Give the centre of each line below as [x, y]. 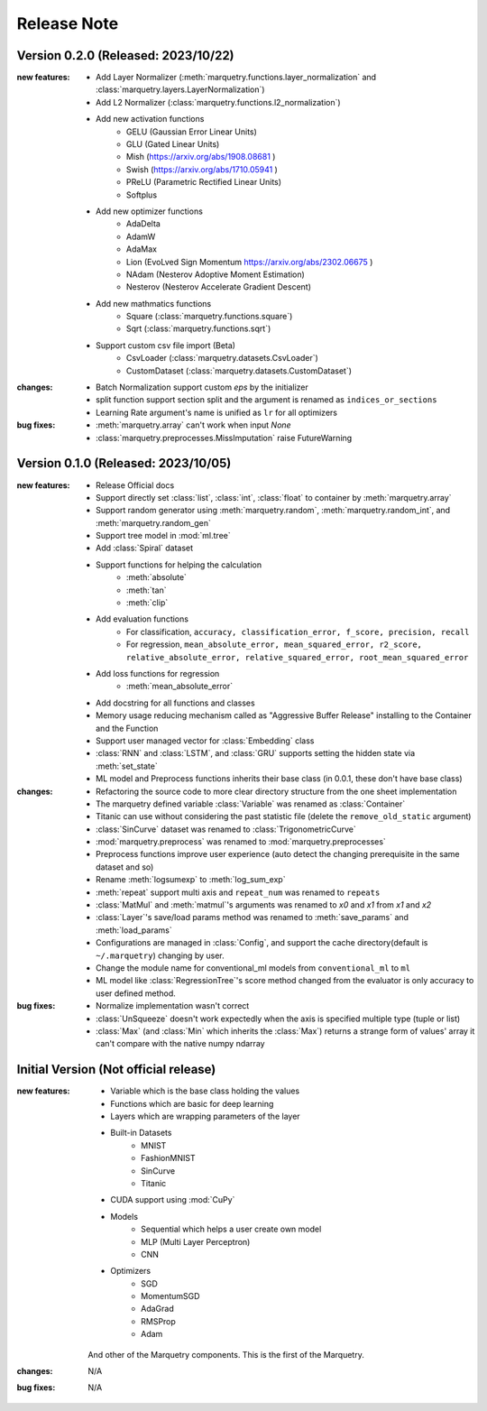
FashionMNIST [168, 1158]
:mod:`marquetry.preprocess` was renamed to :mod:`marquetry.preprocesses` [241, 842]
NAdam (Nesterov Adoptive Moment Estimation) [216, 274]
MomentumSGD [170, 1296]
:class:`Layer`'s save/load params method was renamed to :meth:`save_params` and [253, 918]
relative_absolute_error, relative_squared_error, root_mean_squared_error [298, 657]
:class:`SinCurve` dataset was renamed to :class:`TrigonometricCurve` [226, 829]
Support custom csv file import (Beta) [166, 345]
